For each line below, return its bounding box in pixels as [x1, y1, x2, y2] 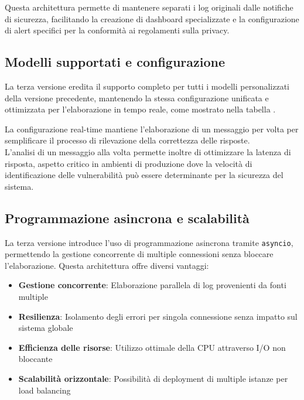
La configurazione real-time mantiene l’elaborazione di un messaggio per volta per [5, 122, 299, 135]
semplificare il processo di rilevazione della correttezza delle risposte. [5, 134, 250, 146]
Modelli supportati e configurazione [5, 53, 225, 71]
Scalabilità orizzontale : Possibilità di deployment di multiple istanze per [18, 372, 288, 384]
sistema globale [18, 322, 73, 334]
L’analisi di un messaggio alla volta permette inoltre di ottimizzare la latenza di [5, 145, 291, 158]
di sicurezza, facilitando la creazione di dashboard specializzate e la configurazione [5, 12, 299, 25]
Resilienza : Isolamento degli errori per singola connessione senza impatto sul [18, 310, 298, 322]
